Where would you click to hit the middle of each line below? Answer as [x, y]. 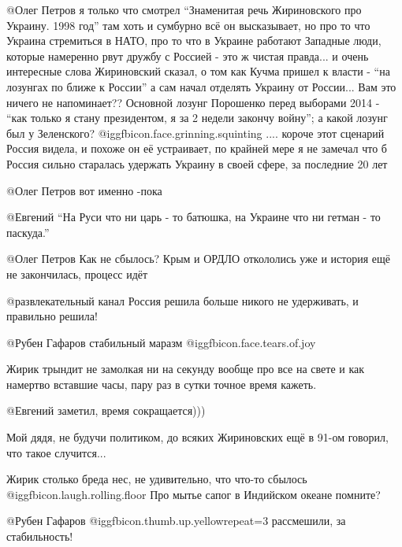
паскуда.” [28, 232]
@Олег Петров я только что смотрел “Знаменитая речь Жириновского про [184, 9]
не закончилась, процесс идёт [77, 273]
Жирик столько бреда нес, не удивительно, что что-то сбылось [157, 479]
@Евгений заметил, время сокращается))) [106, 410]
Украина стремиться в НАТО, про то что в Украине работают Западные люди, [194, 41]
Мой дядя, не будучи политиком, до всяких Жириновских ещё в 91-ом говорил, [197, 437]
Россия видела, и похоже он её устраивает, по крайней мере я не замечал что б [197, 148]
